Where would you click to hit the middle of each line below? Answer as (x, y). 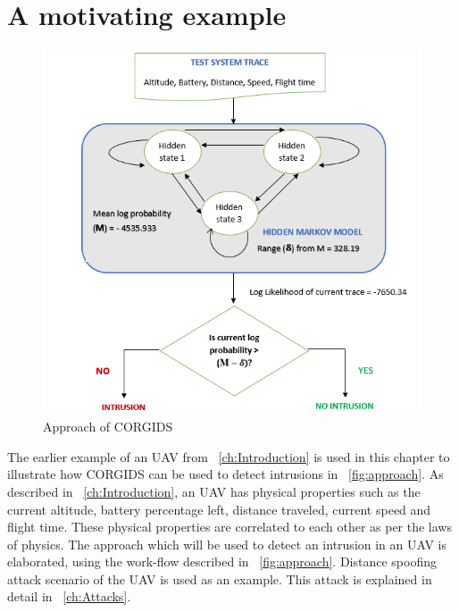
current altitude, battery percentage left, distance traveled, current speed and (219, 509)
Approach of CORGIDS (108, 427)
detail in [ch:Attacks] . (69, 596)
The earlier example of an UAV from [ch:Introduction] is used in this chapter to (229, 456)
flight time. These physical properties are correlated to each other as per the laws (229, 527)
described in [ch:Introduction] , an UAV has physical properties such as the (214, 491)
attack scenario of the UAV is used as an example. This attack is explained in (220, 578)
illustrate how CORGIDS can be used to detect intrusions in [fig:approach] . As (225, 474)
